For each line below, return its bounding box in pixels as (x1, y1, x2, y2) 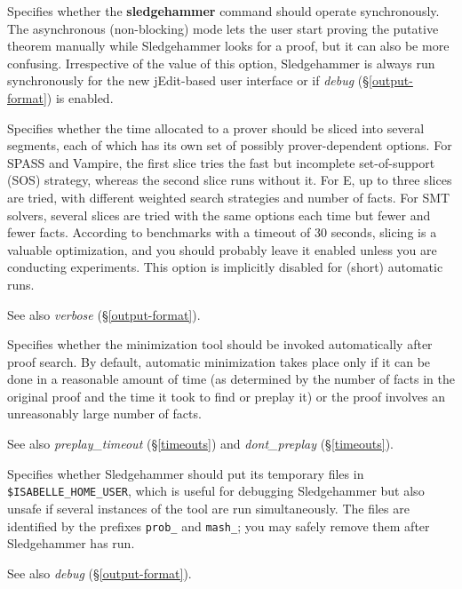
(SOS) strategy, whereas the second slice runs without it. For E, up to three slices (7, 171, 452, 189)
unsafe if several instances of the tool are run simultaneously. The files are (7, 498, 410, 517)
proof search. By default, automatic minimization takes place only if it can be (7, 352, 431, 370)
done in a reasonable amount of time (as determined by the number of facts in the (7, 370, 455, 388)
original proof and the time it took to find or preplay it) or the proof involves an (7, 386, 446, 405)
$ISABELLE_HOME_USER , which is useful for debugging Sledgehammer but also (7, 482, 425, 500)
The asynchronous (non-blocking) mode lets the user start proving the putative (7, 19, 439, 37)
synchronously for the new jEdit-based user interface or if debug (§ (7, 71, 370, 90)
